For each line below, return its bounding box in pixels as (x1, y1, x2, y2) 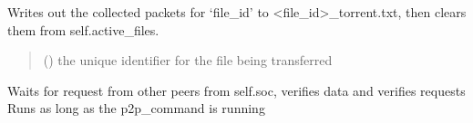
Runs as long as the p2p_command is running (7, 99, 265, 118)
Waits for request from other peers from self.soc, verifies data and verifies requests (7, 80, 466, 99)
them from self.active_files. (7, 20, 159, 39)
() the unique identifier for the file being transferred (43, 51, 333, 70)
